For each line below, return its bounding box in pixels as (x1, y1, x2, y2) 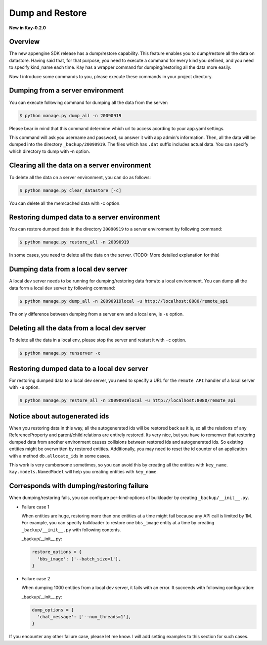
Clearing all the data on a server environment (9, 161, 151, 170)
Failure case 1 (21, 504, 49, 509)
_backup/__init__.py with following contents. (21, 527, 121, 533)
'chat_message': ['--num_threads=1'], (37, 614, 131, 620)
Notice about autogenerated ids (9, 412, 109, 420)
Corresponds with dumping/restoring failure (9, 482, 149, 490)
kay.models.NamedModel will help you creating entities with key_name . (9, 469, 158, 475)
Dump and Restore (9, 7, 87, 18)
